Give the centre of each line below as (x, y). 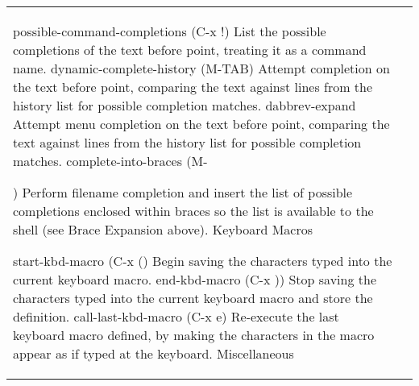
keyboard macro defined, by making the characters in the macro (194, 335)
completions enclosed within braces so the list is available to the (193, 211)
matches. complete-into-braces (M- (110, 161)
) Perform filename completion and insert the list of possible (183, 192)
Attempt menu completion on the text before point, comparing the (201, 124)
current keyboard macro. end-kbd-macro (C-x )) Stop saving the (195, 279)
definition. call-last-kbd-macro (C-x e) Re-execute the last (176, 316)
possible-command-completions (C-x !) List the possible (170, 31)
